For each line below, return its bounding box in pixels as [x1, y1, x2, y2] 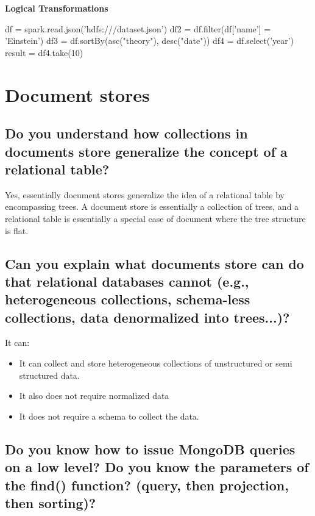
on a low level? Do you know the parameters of [5, 457, 309, 476]
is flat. [5, 224, 29, 237]
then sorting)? [5, 493, 96, 512]
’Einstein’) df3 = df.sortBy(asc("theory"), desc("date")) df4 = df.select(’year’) [5, 34, 294, 47]
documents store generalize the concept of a [5, 142, 288, 160]
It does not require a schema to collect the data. [19, 409, 199, 422]
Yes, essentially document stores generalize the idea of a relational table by [5, 188, 285, 201]
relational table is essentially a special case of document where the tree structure [5, 212, 306, 224]
